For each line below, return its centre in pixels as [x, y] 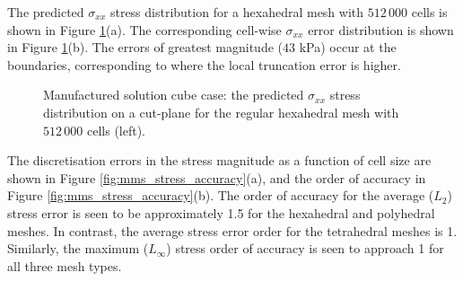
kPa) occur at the [348, 47]
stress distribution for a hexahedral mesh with [237, 12]
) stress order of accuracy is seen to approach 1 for [305, 248]
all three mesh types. [65, 265]
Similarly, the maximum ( [78, 248]
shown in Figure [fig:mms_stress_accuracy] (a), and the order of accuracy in [217, 177]
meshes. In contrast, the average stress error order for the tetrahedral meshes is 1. [232, 230]
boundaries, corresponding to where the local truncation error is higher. [204, 64]
